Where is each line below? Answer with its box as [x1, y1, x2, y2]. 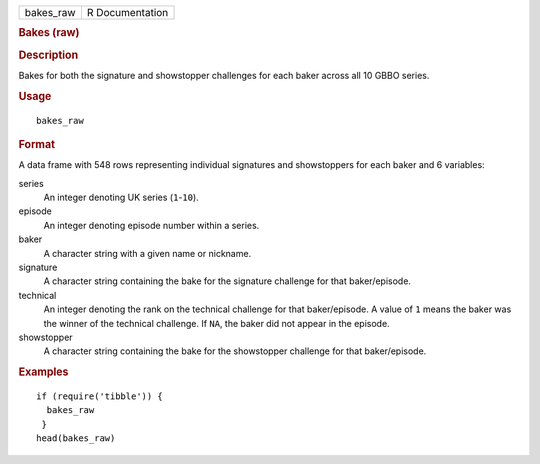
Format [18, 137, 55, 151]
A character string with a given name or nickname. [43, 247, 252, 259]
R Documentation [86, 6, 169, 19]
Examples [18, 365, 69, 379]
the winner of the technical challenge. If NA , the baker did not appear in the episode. [43, 317, 390, 329]
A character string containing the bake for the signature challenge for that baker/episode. [43, 275, 412, 287]
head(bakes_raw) [36, 433, 116, 444]
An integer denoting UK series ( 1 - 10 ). [43, 191, 199, 204]
